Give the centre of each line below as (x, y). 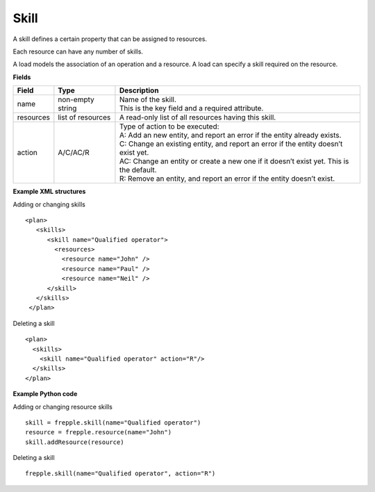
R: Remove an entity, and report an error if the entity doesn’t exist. (227, 179)
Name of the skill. (148, 99)
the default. (138, 170)
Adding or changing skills (49, 204)
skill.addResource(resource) (75, 442)
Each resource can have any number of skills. (78, 51)
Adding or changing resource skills (62, 407)
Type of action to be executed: (169, 126)
